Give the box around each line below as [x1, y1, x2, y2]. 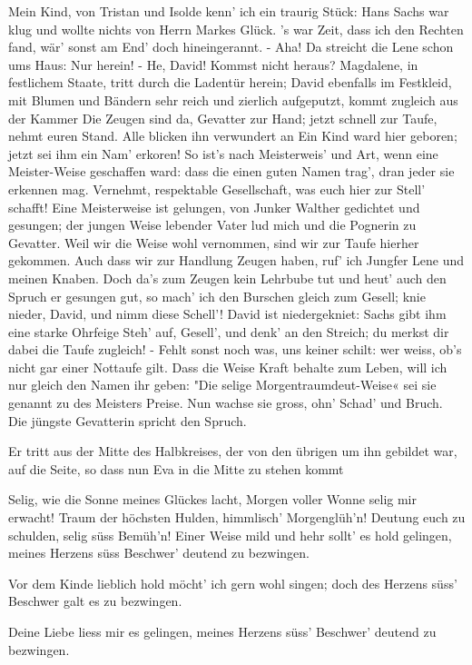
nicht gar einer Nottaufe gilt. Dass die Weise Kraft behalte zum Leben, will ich [8, 357, 447, 376]
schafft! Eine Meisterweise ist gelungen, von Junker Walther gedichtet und [8, 197, 420, 216]
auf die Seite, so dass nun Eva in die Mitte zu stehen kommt [8, 459, 344, 478]
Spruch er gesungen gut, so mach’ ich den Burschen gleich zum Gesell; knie [8, 286, 426, 305]
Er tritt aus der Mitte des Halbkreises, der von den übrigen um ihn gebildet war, [8, 442, 457, 461]
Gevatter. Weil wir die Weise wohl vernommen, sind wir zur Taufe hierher [8, 233, 419, 252]
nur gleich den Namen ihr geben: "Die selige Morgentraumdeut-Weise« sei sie [8, 375, 437, 394]
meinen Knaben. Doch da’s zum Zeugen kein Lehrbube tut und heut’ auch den [8, 268, 447, 287]
